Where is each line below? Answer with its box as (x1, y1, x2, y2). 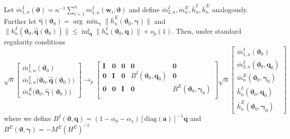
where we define (4, 113, 51, 123)
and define (129, 4, 160, 14)
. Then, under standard (172, 25, 242, 36)
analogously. (212, 4, 249, 14)
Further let (4, 16, 37, 26)
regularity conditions (4, 36, 66, 46)
